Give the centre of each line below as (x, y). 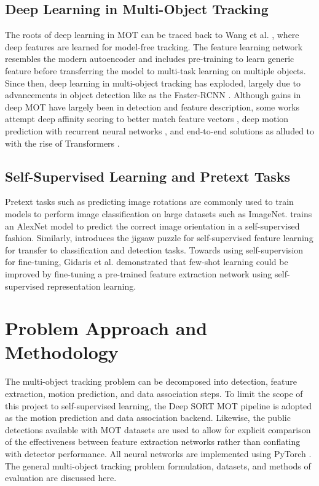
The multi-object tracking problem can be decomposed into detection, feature (151, 381)
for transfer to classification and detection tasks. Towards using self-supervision (154, 249)
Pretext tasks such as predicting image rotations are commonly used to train (149, 202)
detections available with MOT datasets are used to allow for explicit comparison (158, 429)
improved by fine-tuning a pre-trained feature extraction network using (139, 273)
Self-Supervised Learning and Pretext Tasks (148, 176)
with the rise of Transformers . (62, 143)
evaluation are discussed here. (61, 478)
